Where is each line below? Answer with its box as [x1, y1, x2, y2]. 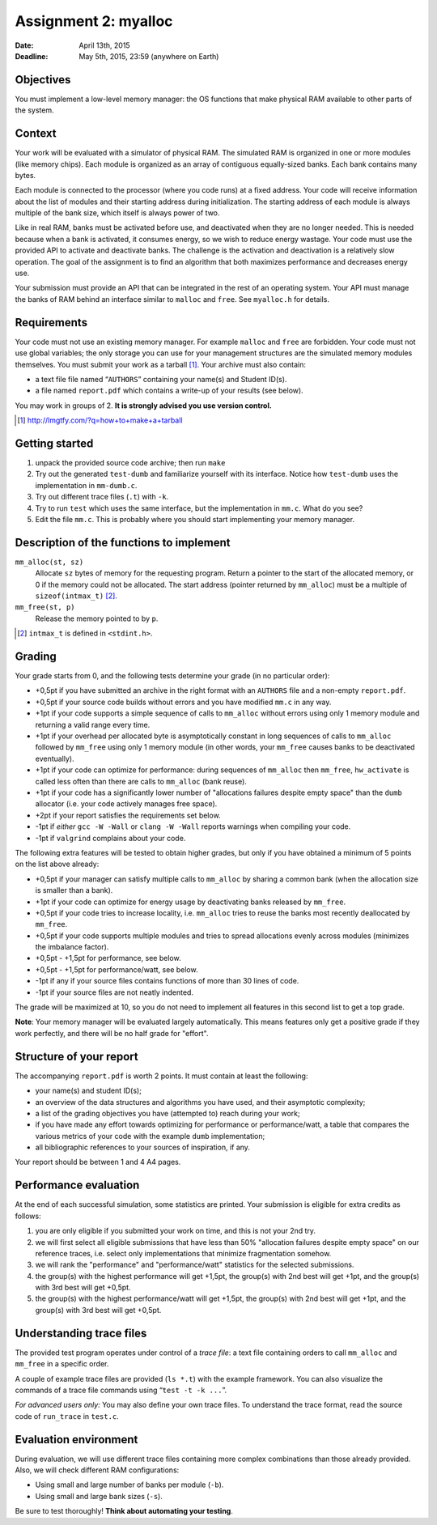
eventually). [35, 754, 74, 763]
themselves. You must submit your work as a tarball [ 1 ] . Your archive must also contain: [15, 359, 307, 369]
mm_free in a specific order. [15, 1359, 109, 1369]
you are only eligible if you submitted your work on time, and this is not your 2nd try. [35, 1226, 316, 1236]
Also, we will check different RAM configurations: [15, 1465, 180, 1475]
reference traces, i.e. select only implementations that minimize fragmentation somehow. [35, 1248, 332, 1258]
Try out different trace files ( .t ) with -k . [35, 492, 169, 502]
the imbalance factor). [35, 942, 109, 952]
